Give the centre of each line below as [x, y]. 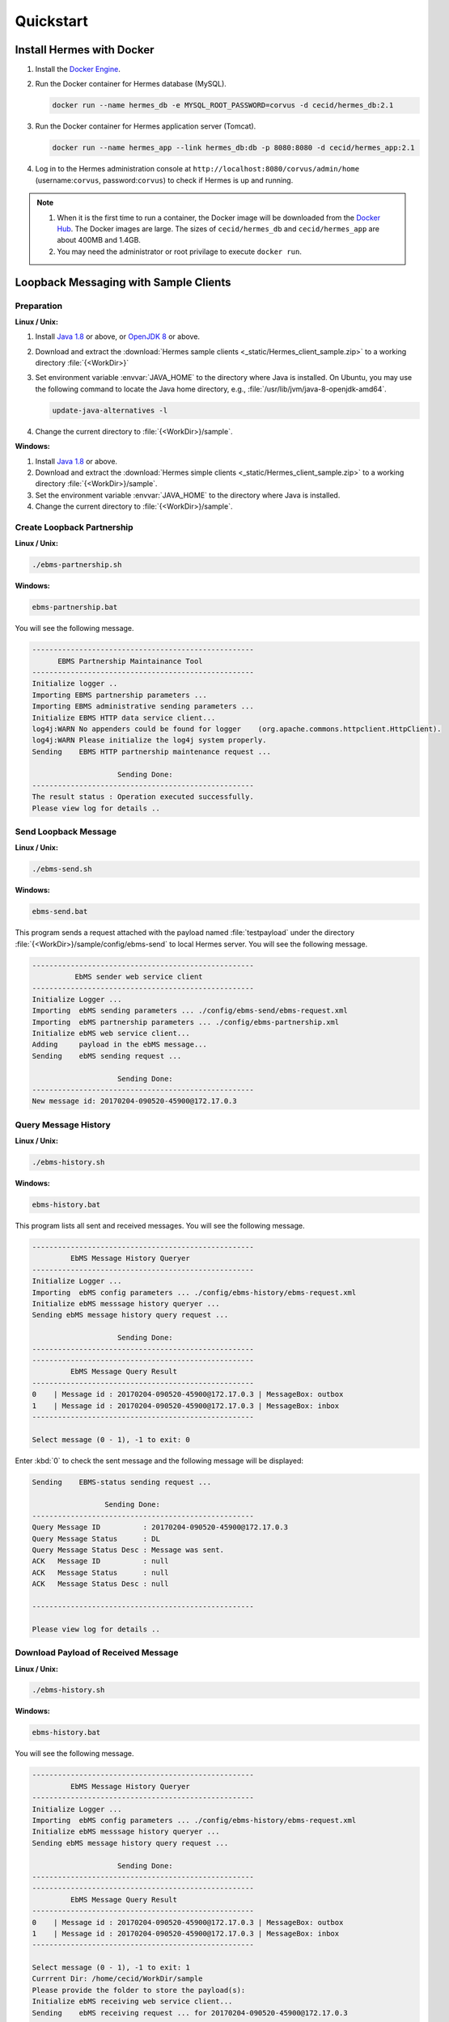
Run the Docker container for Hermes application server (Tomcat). [146, 126]
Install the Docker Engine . [78, 70]
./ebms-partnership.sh [77, 565]
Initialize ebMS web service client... [111, 1034]
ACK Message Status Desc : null [100, 1584]
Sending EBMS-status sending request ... [122, 1482]
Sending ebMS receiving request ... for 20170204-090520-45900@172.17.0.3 [190, 2013]
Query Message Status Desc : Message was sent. [128, 1550]
